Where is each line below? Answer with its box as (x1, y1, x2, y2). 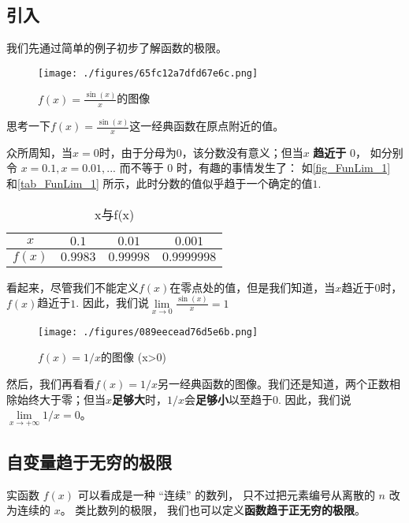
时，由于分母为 (99, 144, 177, 160)
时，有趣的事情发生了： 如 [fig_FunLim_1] (177, 159, 391, 176)
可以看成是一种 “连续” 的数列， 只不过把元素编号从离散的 (77, 486, 375, 502)
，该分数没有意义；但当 (181, 144, 303, 160)
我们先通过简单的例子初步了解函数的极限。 (6, 39, 227, 56)
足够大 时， (112, 390, 168, 407)
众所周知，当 (6, 144, 73, 160)
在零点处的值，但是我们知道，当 (169, 278, 336, 295)
